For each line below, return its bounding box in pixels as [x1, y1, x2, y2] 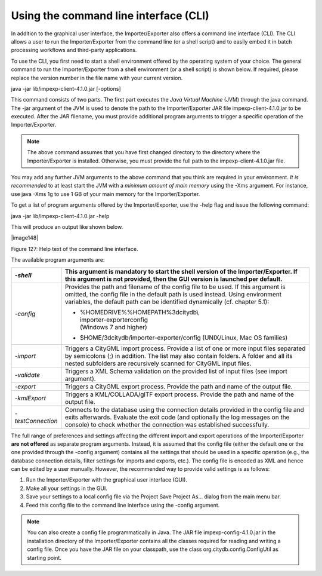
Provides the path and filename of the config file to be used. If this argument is [64, 283, 286, 291]
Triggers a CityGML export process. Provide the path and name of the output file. [64, 382, 293, 391]
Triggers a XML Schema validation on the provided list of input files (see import [64, 367, 287, 375]
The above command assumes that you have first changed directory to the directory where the [27, 149, 261, 156]
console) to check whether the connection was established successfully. [64, 420, 270, 428]
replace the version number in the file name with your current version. [11, 74, 183, 81]
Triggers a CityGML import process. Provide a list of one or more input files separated [64, 344, 306, 353]
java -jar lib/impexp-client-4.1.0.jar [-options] [11, 85, 122, 92]
